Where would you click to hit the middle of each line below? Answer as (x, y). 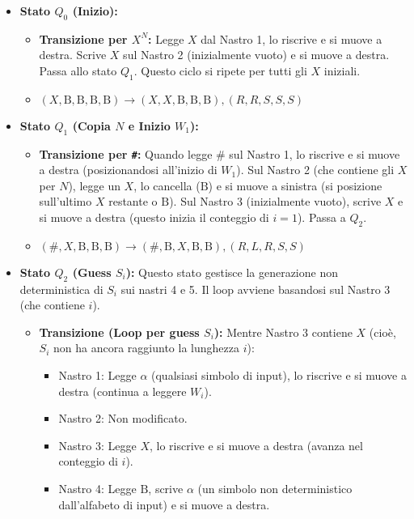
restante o (133, 201)
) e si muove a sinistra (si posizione (295, 185)
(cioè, (382, 332)
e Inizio (149, 125)
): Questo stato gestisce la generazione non (232, 272)
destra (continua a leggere (123, 391)
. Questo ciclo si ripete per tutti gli (220, 70)
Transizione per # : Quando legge (126, 153)
